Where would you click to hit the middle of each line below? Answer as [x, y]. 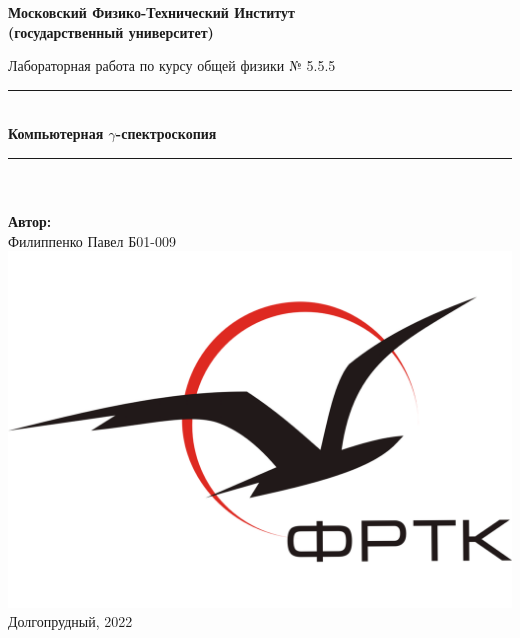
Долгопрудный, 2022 [70, 621]
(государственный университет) [111, 31]
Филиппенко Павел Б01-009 [92, 240]
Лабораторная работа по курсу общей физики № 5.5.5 [172, 65]
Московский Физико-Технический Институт [151, 12]
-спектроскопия [166, 133]
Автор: [30, 221]
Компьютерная [56, 133]
